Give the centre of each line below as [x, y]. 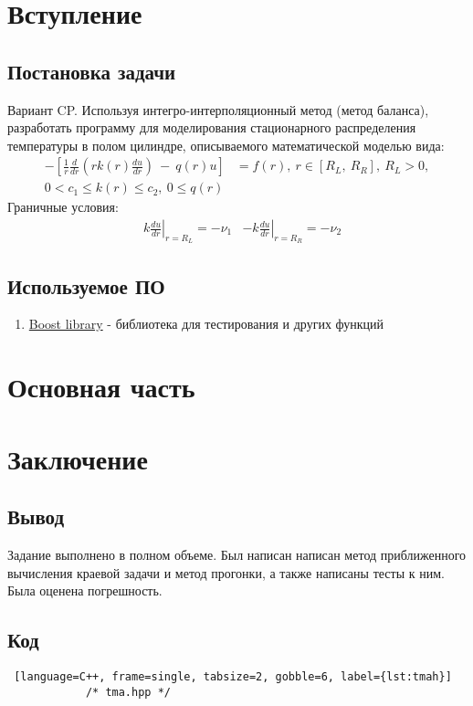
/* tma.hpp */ [128, 692]
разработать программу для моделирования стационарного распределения [212, 127]
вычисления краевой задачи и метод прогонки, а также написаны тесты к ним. [226, 572]
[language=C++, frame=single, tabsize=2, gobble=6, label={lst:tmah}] [233, 676]
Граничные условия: [63, 207]
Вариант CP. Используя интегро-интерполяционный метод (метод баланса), [218, 109]
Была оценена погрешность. [85, 590]
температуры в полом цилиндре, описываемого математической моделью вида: [226, 145]
